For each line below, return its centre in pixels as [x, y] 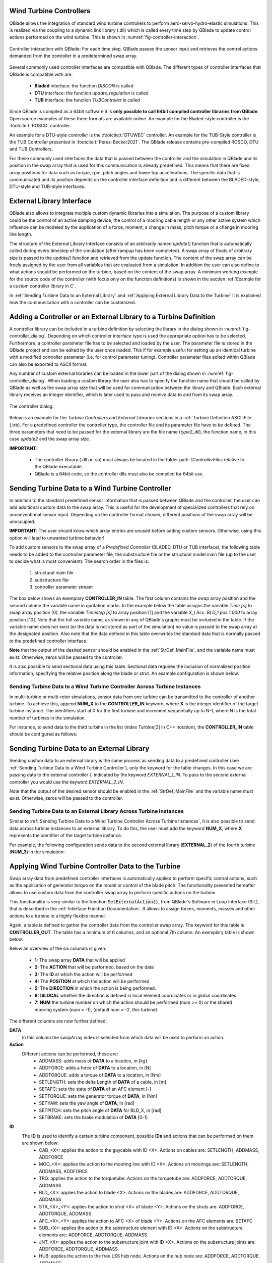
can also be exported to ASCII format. [48, 364]
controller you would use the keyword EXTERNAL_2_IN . [67, 782]
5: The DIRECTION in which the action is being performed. [95, 988]
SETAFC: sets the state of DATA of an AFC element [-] [95, 1089]
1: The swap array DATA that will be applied [80, 960]
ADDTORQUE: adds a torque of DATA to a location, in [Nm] [100, 1075]
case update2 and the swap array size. [50, 439]
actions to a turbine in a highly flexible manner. [58, 916]
